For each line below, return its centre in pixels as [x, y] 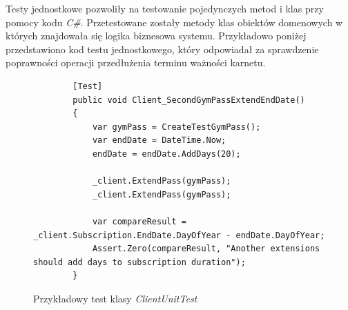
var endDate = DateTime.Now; [159, 141]
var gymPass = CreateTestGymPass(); [176, 127]
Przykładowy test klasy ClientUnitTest [115, 298]
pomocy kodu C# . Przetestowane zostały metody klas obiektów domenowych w [174, 22]
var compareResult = [139, 221]
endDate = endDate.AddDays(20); [166, 154]
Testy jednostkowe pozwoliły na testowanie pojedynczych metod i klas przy [165, 8]
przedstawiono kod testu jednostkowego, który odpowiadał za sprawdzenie [162, 49]
